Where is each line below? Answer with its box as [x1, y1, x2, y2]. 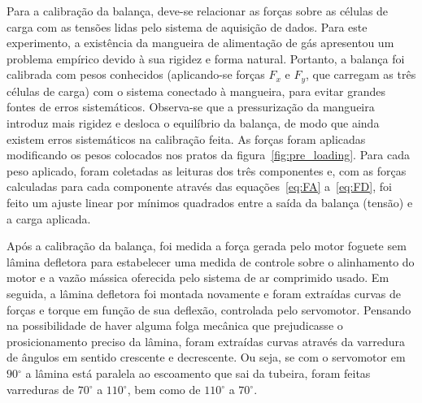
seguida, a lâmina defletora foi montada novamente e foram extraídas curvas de [7, 284, 401, 301]
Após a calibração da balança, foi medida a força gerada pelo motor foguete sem [7, 237, 407, 254]
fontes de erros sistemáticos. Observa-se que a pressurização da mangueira [7, 98, 375, 115]
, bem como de [127, 380, 201, 397]
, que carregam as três [306, 66, 416, 83]
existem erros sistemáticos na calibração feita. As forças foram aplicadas [7, 130, 366, 147]
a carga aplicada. [7, 210, 91, 227]
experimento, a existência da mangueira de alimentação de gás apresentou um [7, 34, 394, 51]
